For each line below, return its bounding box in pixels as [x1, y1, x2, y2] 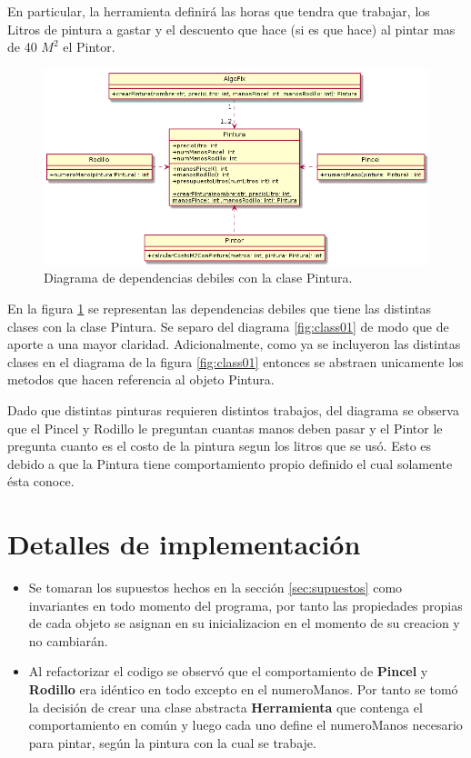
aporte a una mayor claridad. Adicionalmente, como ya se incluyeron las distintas [7, 334, 461, 354]
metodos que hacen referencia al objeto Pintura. [7, 370, 275, 389]
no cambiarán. [28, 631, 108, 650]
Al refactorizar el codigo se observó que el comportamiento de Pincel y [28, 662, 428, 681]
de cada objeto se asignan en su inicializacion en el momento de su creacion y [28, 613, 460, 633]
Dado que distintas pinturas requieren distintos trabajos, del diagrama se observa [7, 401, 459, 419]
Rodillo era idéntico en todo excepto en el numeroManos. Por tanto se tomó [28, 680, 458, 699]
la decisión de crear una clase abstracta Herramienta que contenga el [28, 697, 423, 716]
